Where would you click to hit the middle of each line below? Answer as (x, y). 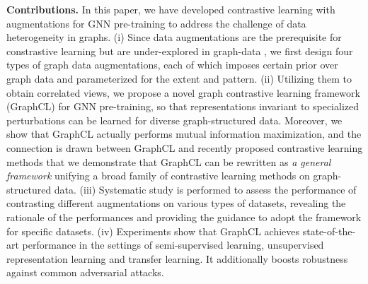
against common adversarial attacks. (85, 272)
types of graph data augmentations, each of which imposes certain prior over (172, 65)
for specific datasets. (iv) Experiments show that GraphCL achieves (153, 231)
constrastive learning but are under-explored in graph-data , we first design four (180, 51)
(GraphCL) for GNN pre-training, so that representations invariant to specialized (183, 106)
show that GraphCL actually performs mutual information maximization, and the (184, 134)
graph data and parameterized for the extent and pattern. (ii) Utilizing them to (179, 78)
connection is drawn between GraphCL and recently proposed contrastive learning (185, 147)
